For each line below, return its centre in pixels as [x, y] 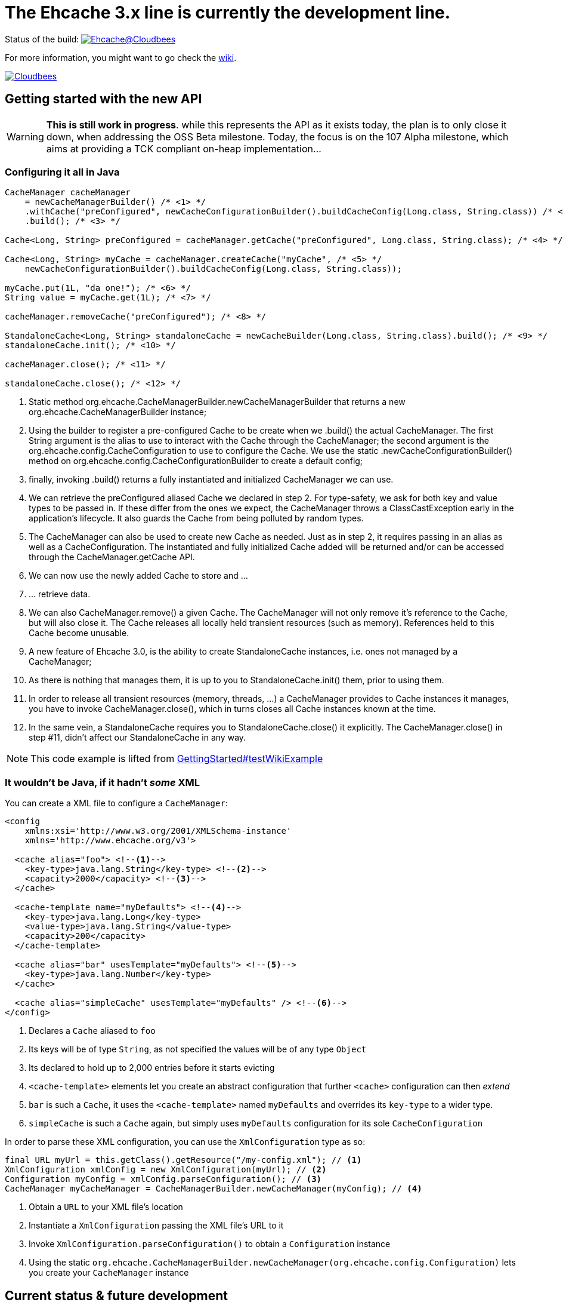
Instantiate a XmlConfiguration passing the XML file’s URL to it [156, 1226]
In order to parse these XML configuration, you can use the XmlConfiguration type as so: [185, 1142]
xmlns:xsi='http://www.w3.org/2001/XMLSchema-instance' [158, 831]
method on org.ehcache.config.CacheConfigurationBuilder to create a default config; [196, 461]
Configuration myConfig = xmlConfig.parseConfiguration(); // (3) [163, 1179]
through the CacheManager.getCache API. [112, 557]
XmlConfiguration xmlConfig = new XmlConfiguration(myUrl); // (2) [166, 1170]
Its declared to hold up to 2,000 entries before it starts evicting [152, 1068]
